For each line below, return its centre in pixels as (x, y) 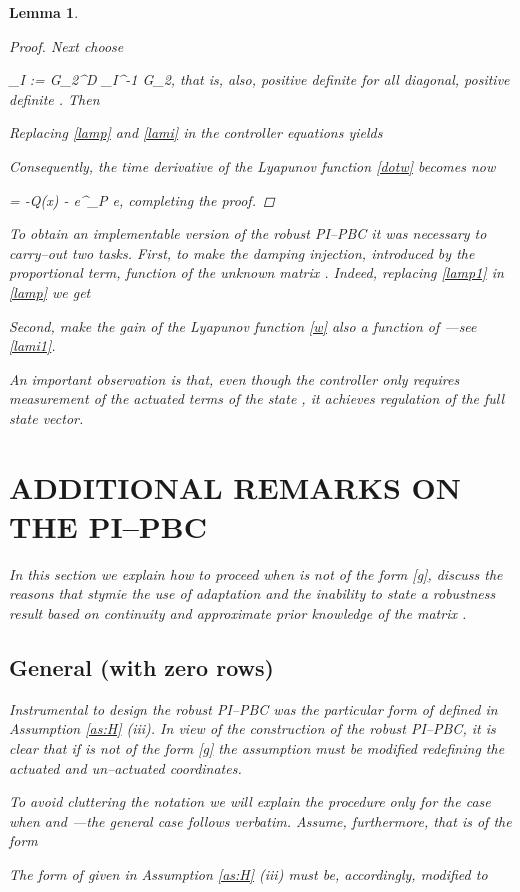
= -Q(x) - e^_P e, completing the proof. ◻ (142, 199)
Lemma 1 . (44, 12)
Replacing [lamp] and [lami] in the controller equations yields (196, 132)
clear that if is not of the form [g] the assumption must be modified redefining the (257, 747)
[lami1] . (32, 345)
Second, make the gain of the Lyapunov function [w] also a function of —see (243, 325)
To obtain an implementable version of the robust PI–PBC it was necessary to (248, 233)
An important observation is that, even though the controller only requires (234, 378)
